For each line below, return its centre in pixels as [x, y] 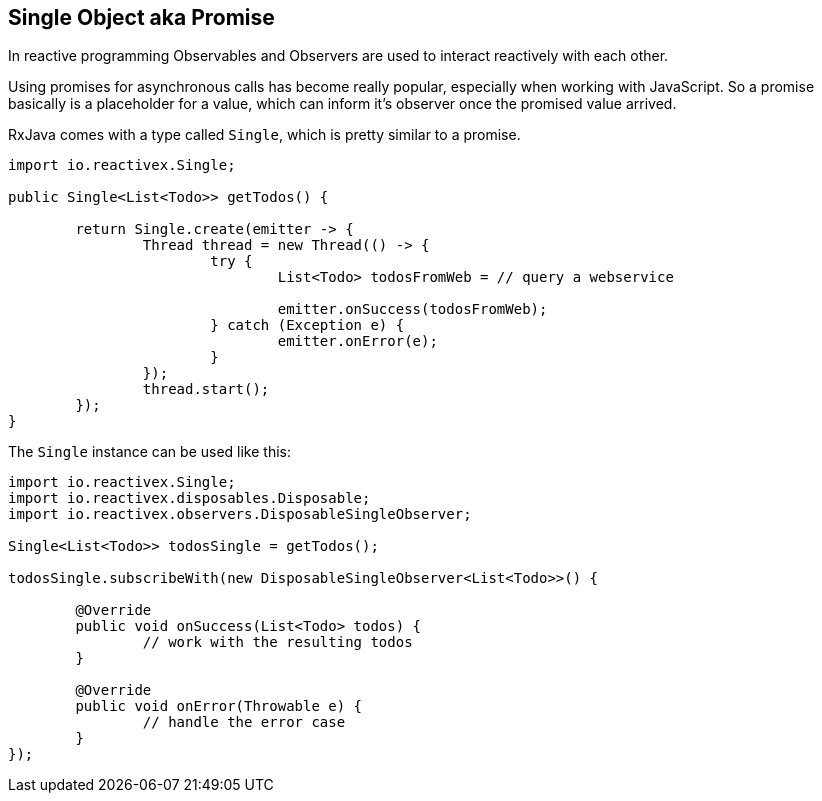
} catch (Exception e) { [307, 325]
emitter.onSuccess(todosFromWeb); [412, 309]
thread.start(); [206, 389]
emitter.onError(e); [357, 341]
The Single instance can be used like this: [150, 452]
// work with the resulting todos [277, 642]
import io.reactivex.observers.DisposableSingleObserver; [240, 514]
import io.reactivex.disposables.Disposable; [189, 498]
